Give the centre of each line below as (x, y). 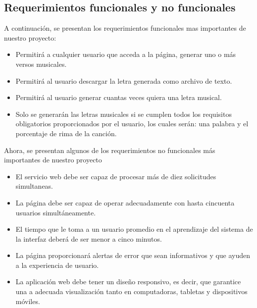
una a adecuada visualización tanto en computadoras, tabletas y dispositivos (131, 291)
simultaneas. (34, 186)
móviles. (28, 301)
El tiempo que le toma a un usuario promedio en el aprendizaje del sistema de (134, 229)
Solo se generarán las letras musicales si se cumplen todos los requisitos (124, 114)
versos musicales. (41, 64)
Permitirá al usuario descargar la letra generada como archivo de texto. (124, 80)
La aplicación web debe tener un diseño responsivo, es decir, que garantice (128, 282)
